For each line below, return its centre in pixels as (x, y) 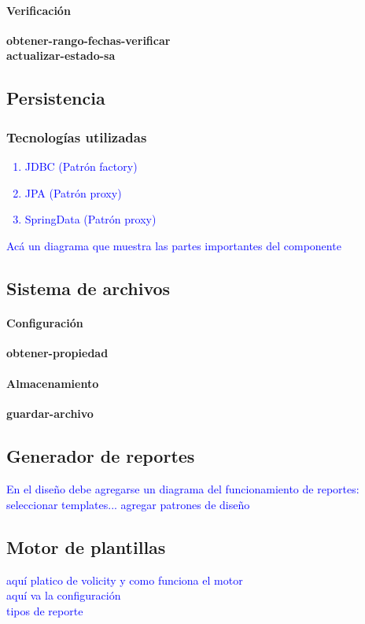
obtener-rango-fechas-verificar (88, 40)
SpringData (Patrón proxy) (90, 219)
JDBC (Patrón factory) (81, 166)
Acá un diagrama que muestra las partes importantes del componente (174, 245)
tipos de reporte (45, 610)
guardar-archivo (50, 414)
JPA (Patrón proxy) (73, 192)
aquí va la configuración (64, 595)
